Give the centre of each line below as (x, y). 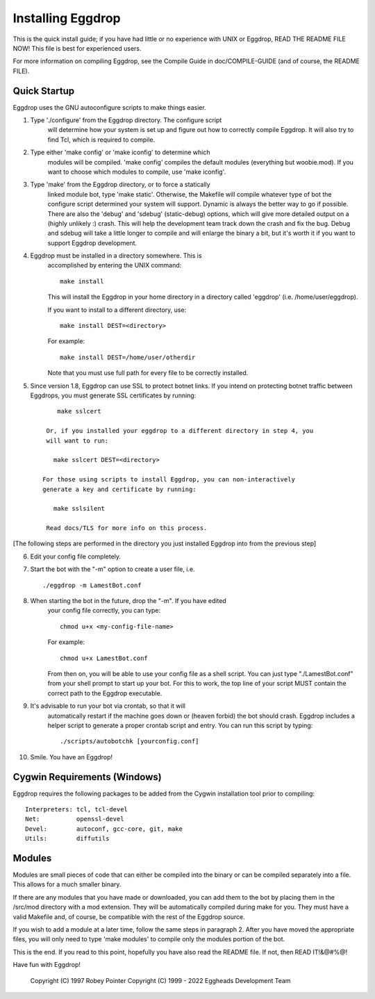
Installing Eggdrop (67, 18)
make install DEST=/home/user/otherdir (128, 357)
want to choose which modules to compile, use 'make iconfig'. (136, 172)
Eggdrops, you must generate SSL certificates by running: (113, 395)
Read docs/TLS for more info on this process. (127, 528)
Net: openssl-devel (75, 819)
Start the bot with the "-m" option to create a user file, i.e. (112, 569)
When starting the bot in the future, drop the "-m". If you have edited (128, 601)
